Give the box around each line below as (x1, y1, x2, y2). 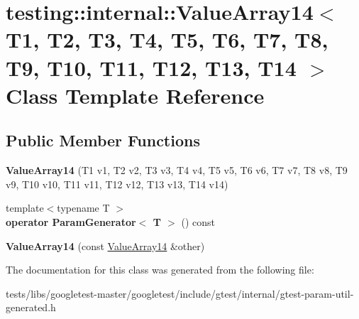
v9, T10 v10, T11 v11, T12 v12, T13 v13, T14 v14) (6, 176, 228, 191)
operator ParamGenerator (6, 214, 136, 229)
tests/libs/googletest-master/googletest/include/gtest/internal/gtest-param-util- (6, 286, 354, 301)
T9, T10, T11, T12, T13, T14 (6, 53, 297, 82)
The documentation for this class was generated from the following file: (6, 262, 314, 277)
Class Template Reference (6, 80, 265, 109)
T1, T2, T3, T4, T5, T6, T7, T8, (6, 25, 328, 54)
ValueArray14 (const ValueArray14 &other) (6, 238, 205, 253)
